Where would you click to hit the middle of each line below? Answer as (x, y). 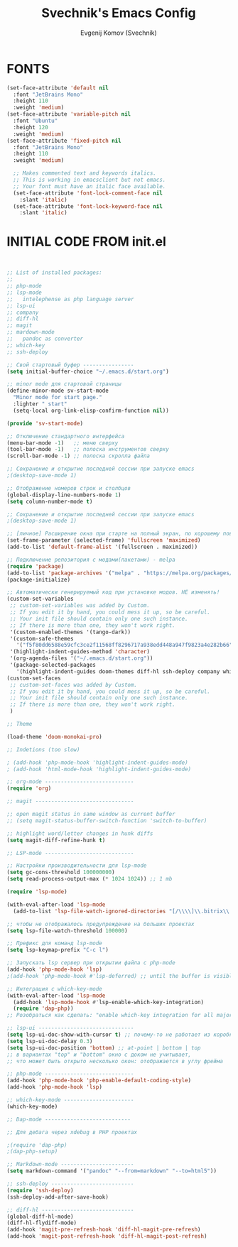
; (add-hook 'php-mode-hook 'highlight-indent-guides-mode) (98, 762)
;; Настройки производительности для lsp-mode (77, 866)
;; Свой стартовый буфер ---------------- (70, 365)
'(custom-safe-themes (42, 638)
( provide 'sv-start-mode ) (45, 423)
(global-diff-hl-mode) (40, 1216)
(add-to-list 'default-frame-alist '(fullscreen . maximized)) (102, 547)
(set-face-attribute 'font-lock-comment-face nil (88, 193)
